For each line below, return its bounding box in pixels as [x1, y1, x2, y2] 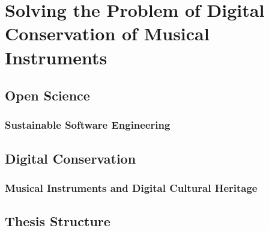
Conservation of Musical [5, 21, 210, 46]
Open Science [5, 86, 90, 105]
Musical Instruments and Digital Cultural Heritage [5, 180, 258, 196]
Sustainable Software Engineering [5, 117, 171, 132]
